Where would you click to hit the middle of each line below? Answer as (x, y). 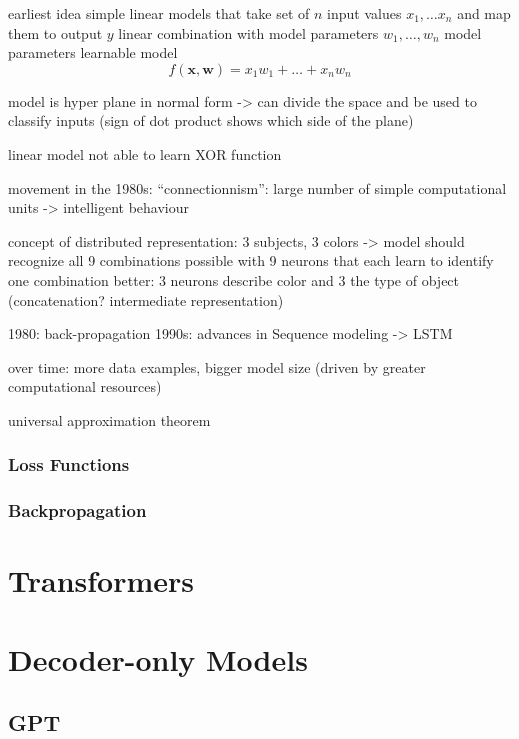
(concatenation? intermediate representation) (146, 299)
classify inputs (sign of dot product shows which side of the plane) (211, 120)
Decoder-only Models (158, 658)
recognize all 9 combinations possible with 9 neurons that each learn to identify (251, 260)
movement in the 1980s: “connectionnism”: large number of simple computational (257, 187)
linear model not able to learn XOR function (145, 153)
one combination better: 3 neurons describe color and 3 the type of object (234, 279)
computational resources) (85, 386)
